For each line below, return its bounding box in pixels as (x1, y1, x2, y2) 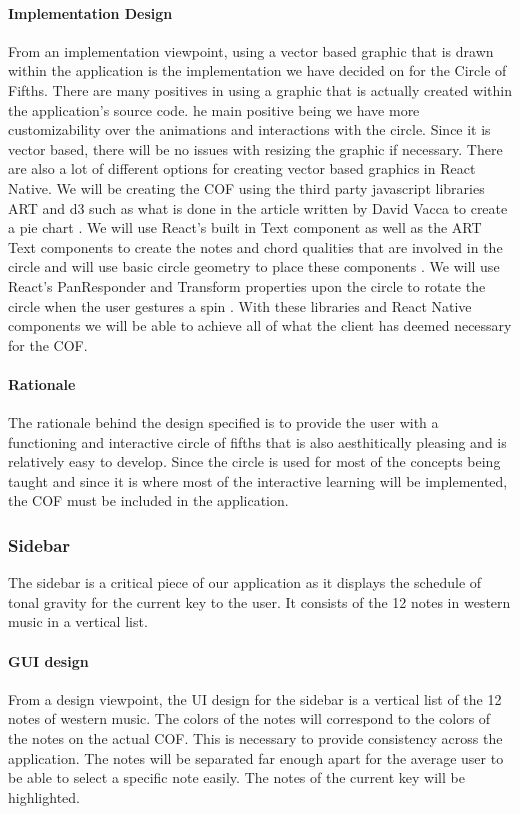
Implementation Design (8, 2, 173, 23)
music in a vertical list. (8, 611, 148, 632)
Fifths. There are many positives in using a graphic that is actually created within (8, 79, 512, 100)
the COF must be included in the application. (8, 490, 289, 511)
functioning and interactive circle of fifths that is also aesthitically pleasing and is (8, 431, 507, 452)
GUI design (8, 650, 89, 671)
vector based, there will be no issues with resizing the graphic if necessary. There (8, 138, 503, 159)
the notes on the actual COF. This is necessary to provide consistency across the (8, 728, 503, 749)
